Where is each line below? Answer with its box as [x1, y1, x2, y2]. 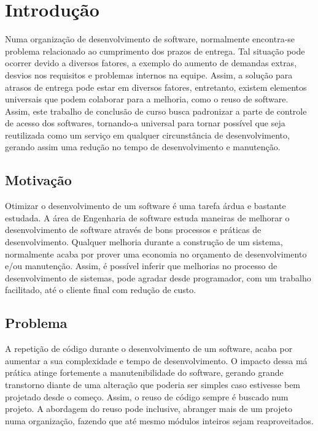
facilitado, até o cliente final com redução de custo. [5, 283, 196, 296]
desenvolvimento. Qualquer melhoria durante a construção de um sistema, [5, 235, 283, 248]
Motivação [5, 170, 72, 189]
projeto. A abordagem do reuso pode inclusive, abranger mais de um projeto [5, 402, 292, 415]
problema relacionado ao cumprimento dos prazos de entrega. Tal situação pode [5, 44, 305, 57]
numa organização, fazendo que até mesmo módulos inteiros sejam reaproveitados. [5, 414, 314, 427]
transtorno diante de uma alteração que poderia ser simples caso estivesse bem [5, 378, 301, 391]
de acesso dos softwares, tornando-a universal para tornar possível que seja [5, 116, 285, 129]
